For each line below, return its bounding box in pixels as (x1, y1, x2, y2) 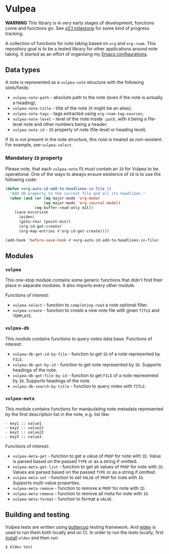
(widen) (18, 214, 35, 220)
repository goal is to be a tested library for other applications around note (5, 45, 158, 52)
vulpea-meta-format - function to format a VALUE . (12, 496, 113, 502)
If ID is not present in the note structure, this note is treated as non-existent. (5, 136, 163, 142)
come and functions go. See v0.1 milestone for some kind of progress (5, 25, 150, 31)
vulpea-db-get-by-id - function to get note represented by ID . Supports (12, 361, 161, 367)
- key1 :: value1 (5, 421, 42, 426)
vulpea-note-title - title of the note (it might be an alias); (12, 105, 132, 111)
